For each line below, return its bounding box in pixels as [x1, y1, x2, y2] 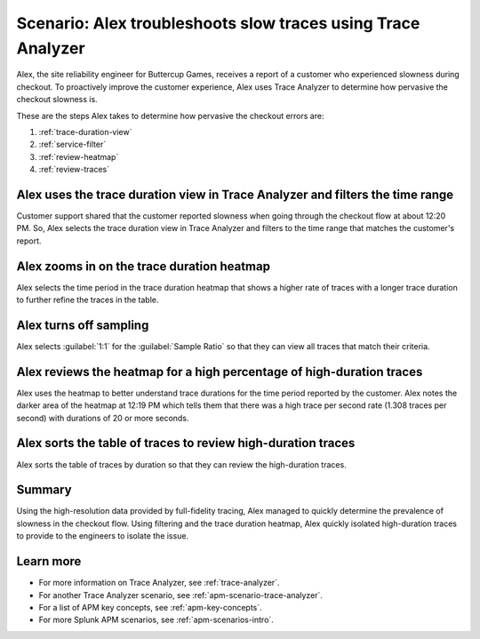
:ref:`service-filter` [38, 139, 107, 150]
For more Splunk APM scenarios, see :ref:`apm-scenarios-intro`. [38, 614, 275, 626]
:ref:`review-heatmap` [38, 151, 119, 162]
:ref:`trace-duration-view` [38, 126, 132, 137]
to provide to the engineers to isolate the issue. [16, 531, 189, 541]
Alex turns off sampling [16, 317, 149, 332]
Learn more [16, 554, 82, 569]
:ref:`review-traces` [38, 164, 110, 175]
